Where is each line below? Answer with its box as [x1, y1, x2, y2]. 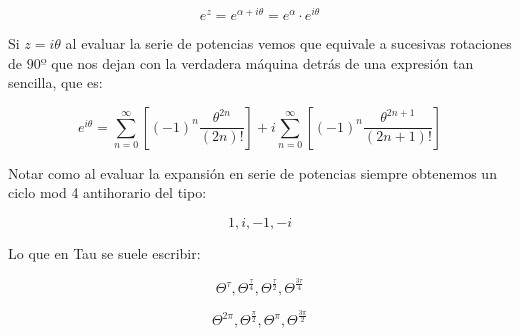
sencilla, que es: [8, 72, 103, 93]
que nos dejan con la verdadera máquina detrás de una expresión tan [51, 52, 474, 73]
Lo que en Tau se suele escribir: [8, 243, 201, 264]
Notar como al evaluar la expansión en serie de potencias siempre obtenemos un [8, 162, 497, 183]
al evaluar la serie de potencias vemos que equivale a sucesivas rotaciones [65, 33, 512, 54]
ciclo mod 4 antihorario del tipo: [8, 182, 207, 203]
